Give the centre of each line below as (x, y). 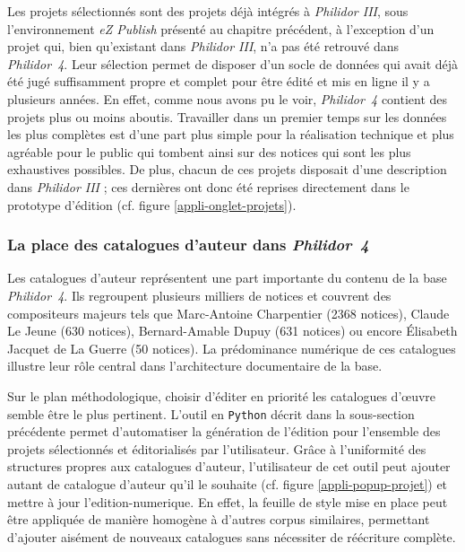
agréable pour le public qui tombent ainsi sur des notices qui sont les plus (209, 151)
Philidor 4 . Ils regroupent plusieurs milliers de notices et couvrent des (199, 295)
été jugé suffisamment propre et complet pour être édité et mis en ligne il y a (219, 81)
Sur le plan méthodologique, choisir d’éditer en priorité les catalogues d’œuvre (222, 395)
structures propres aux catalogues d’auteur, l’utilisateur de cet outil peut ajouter (229, 466)
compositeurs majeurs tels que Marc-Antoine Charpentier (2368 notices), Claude (228, 313)
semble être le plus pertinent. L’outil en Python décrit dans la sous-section (211, 413)
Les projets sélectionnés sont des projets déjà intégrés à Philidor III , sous (208, 11)
